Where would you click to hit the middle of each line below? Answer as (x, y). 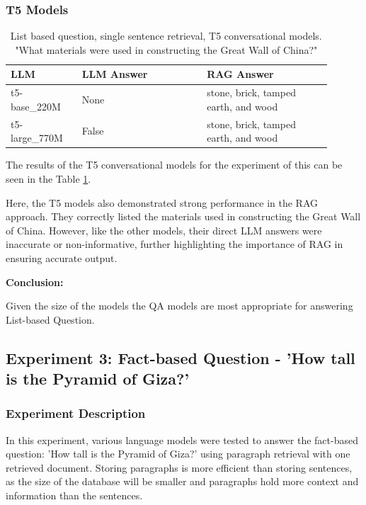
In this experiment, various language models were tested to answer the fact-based (182, 439)
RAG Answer (240, 74)
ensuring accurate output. (62, 257)
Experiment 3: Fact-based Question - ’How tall (181, 357)
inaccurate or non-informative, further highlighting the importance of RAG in (175, 244)
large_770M (37, 138)
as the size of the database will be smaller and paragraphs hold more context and (182, 481)
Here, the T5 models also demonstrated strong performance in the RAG (162, 202)
